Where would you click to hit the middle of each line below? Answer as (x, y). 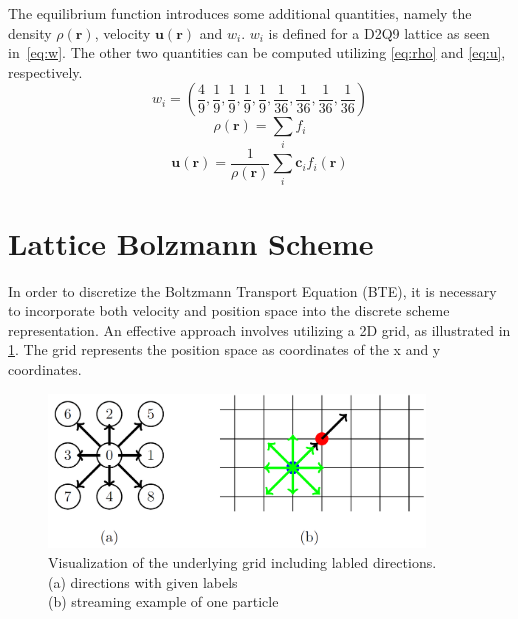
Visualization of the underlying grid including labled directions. (242, 561)
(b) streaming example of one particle (163, 601)
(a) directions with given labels (143, 581)
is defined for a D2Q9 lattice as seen (379, 32)
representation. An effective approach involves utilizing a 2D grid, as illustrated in (259, 329)
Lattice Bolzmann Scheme (191, 242)
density (30, 32)
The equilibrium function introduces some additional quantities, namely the (240, 13)
